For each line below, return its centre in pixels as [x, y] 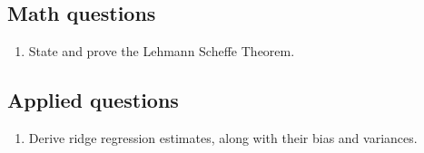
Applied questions [93, 100]
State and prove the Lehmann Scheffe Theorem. [162, 51]
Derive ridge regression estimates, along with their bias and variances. [223, 138]
